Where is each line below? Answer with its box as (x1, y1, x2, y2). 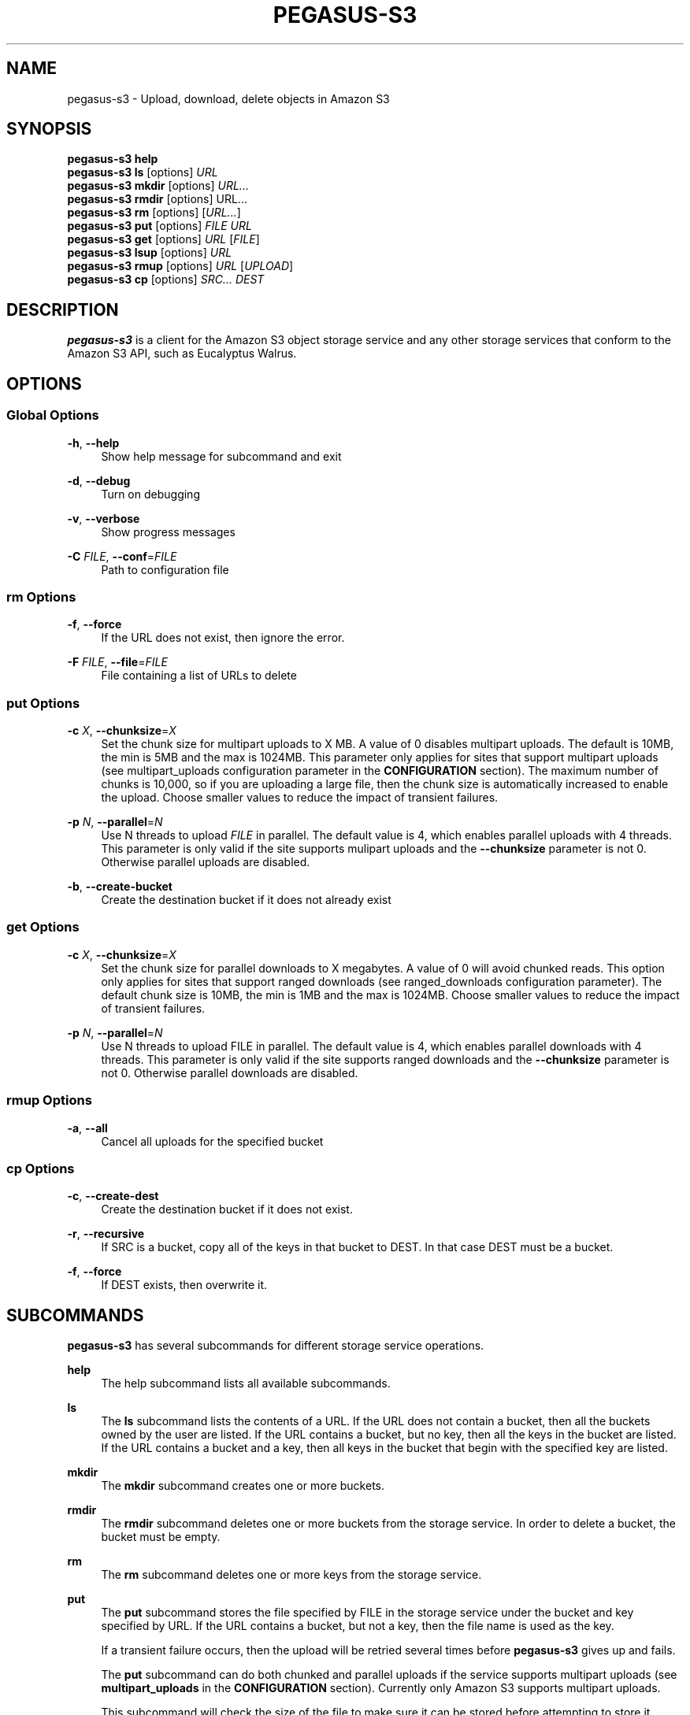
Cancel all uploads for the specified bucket (101, 1134, 324, 1148)
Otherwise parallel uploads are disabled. (101, 855, 310, 869)
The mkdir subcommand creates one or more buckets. (101, 1479, 384, 1493)
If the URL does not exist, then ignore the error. (101, 631, 345, 645)
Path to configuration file (101, 562, 229, 576)
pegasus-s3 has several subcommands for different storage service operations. (67, 1339, 484, 1353)
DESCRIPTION (6, 299, 119, 320)
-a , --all (67, 1120, 108, 1135)
